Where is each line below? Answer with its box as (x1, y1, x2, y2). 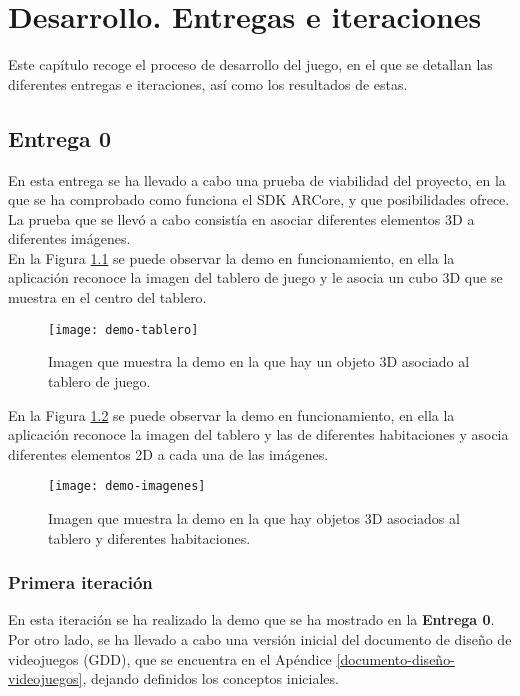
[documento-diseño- (336, 648, 455, 669)
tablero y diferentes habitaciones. (48, 527, 251, 548)
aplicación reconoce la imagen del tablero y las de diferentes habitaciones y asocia (8, 424, 509, 445)
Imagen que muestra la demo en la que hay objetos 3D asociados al (48, 507, 460, 528)
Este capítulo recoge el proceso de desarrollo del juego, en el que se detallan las (8, 54, 493, 75)
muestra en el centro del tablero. (8, 287, 207, 308)
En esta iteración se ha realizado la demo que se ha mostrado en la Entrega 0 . (8, 609, 495, 630)
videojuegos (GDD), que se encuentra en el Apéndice (8, 648, 332, 669)
